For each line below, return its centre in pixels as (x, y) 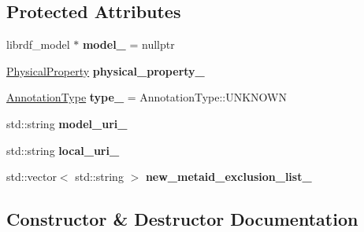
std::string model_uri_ (67, 123)
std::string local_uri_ (63, 150)
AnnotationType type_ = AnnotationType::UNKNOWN (147, 97)
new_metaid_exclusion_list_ (228, 177)
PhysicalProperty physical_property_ (106, 70)
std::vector (32, 177)
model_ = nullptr (128, 44)
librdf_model (38, 44)
